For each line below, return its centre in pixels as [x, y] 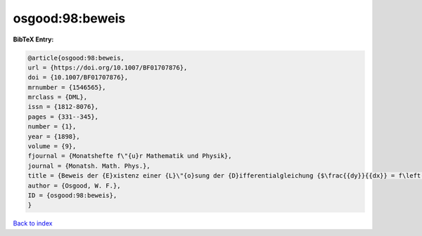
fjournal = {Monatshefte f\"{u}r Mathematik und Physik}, [130, 156]
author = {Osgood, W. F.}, [74, 185]
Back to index [33, 223]
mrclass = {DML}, [58, 97]
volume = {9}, [52, 146]
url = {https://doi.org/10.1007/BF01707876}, [108, 67]
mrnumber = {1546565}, [67, 87]
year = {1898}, [54, 136]
